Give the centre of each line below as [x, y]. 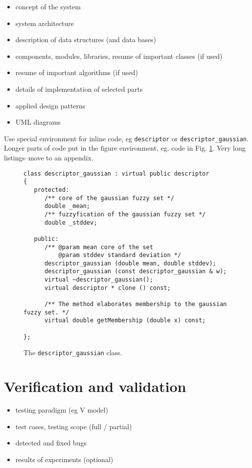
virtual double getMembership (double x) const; [125, 321]
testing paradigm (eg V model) [62, 410]
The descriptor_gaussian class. [73, 352]
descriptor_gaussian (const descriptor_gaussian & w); [136, 272]
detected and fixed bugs [51, 443]
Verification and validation [95, 386]
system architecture [45, 23]
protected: [52, 190]
